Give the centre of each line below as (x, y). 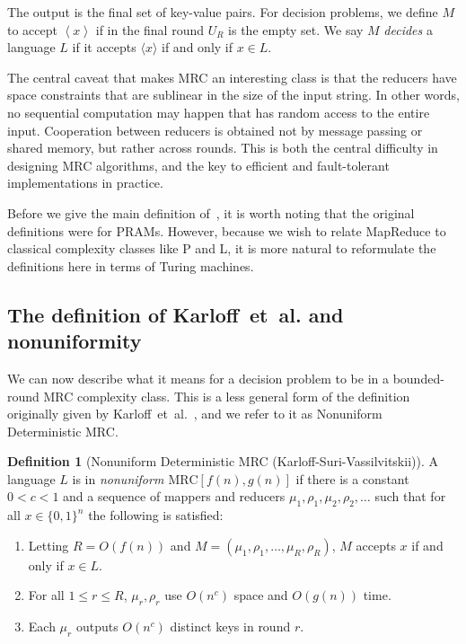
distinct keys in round (230, 626)
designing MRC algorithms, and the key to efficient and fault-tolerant (198, 165)
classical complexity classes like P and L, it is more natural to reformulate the (222, 248)
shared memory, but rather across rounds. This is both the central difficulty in (223, 148)
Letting (48, 545)
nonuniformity (75, 341)
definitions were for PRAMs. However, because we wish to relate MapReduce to (227, 230)
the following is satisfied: (156, 515)
